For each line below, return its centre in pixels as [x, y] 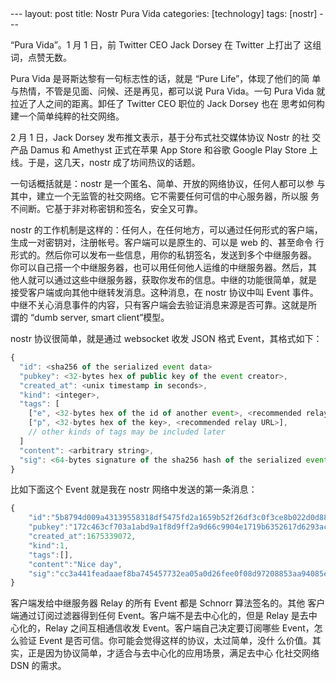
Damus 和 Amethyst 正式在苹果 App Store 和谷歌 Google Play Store [168, 150]
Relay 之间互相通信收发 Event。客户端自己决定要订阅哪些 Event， [179, 628]
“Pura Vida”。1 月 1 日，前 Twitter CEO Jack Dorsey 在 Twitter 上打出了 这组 [166, 45]
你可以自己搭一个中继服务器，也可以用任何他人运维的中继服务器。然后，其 [163, 267]
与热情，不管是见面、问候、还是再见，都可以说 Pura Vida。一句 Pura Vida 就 [168, 91]
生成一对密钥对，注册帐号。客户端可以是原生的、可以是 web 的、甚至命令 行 [167, 242]
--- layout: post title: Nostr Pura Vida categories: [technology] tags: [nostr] [164, 13]
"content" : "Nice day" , [75, 564]
